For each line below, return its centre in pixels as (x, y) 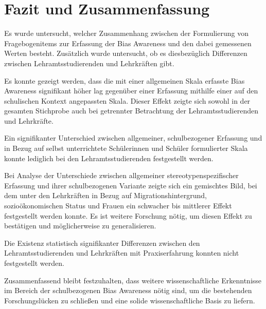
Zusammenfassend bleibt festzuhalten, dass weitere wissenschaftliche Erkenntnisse (133, 280)
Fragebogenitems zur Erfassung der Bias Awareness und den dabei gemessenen (128, 43)
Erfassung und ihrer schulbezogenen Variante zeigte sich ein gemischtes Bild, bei (131, 185)
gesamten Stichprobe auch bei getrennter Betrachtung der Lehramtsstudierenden (131, 111)
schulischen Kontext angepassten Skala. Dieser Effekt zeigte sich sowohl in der (127, 100)
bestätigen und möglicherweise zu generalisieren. (80, 226)
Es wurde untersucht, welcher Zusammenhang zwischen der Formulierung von (126, 33)
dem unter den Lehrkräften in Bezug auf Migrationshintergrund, (105, 195)
